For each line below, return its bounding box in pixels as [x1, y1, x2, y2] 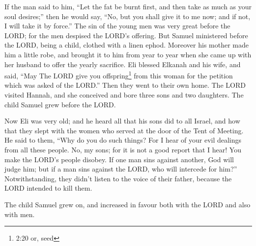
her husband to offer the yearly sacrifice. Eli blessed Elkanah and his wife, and [4, 59, 241, 69]
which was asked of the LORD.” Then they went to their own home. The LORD [4, 80, 246, 90]
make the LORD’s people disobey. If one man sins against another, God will [4, 154, 234, 164]
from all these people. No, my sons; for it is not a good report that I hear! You [4, 144, 241, 154]
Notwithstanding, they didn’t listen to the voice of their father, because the [4, 173, 232, 183]
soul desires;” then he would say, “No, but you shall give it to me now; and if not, [4, 11, 251, 21]
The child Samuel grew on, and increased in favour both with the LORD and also [4, 199, 251, 209]
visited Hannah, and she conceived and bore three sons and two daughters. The [4, 90, 244, 99]
